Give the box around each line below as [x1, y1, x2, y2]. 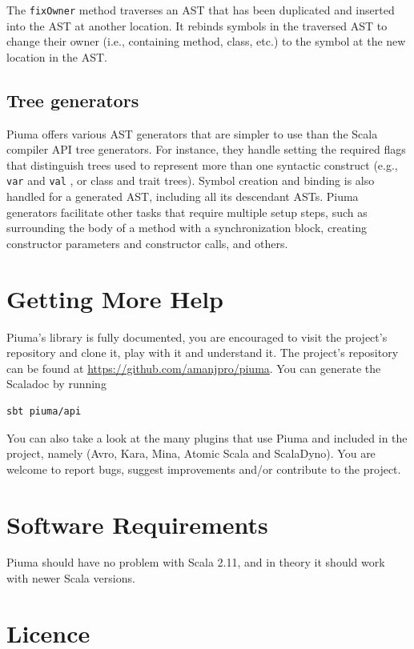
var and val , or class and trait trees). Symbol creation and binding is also [6, 172, 375, 189]
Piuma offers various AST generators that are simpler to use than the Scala [6, 125, 378, 142]
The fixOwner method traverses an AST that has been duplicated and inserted [6, 2, 395, 18]
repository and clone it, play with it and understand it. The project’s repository [6, 344, 399, 361]
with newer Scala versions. [6, 570, 135, 587]
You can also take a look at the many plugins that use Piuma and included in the [6, 429, 408, 446]
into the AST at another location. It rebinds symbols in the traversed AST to [6, 17, 388, 34]
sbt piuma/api [6, 405, 82, 417]
